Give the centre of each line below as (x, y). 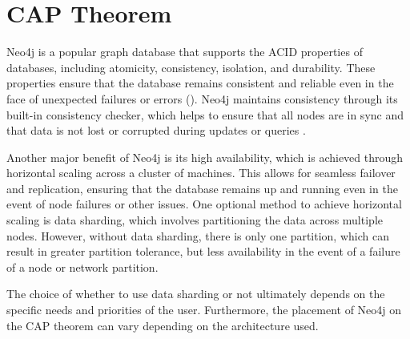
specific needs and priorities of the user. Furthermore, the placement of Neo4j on (204, 310)
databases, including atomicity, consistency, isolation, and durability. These (191, 67)
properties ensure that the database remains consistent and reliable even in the (200, 83)
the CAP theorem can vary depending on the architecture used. (163, 325)
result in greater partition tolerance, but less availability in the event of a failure (203, 251)
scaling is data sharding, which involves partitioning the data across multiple (195, 220)
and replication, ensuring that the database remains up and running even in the (202, 188)
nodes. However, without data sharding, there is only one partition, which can (198, 235)
